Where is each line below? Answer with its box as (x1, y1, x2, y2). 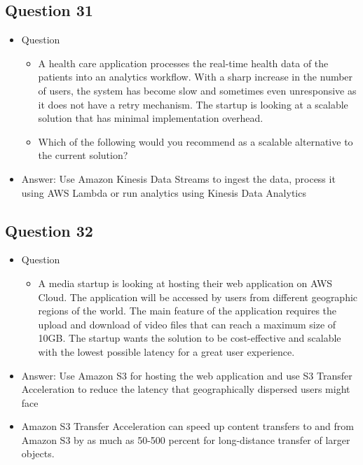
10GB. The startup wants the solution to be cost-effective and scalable (38, 331, 341, 345)
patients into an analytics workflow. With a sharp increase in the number (38, 69, 353, 84)
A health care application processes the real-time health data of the (38, 55, 329, 70)
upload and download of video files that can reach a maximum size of (38, 317, 336, 331)
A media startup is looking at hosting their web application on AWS (38, 275, 333, 290)
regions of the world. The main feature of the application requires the (38, 303, 337, 318)
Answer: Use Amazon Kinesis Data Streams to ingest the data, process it (21, 171, 336, 186)
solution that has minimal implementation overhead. (38, 111, 263, 125)
